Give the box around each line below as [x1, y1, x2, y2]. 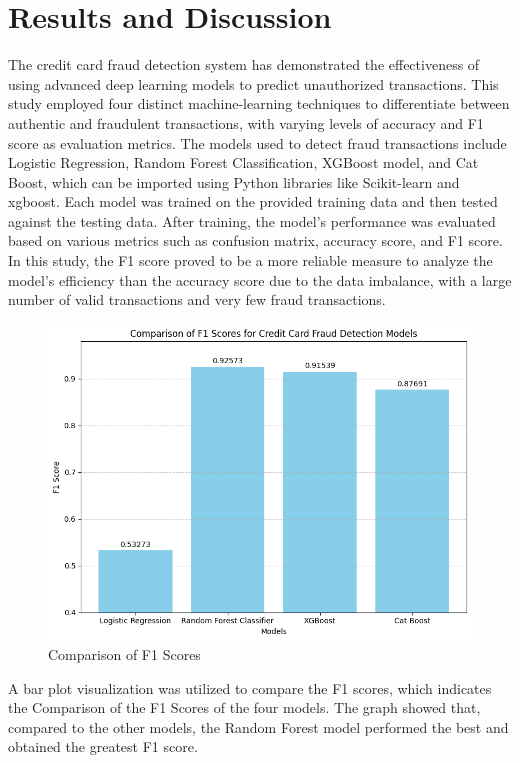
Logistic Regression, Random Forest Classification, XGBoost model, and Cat [8, 152, 479, 173]
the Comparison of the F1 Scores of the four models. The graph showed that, [8, 697, 481, 718]
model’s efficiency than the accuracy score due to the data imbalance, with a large [8, 269, 512, 290]
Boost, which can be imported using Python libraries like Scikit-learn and [8, 171, 460, 192]
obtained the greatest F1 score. [8, 736, 198, 757]
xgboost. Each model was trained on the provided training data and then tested [8, 191, 498, 212]
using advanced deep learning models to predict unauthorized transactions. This [8, 73, 499, 94]
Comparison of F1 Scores [48, 644, 201, 665]
